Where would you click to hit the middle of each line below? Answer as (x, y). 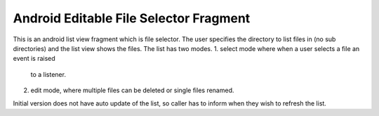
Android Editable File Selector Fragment (132, 18)
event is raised (34, 59)
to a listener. (48, 74)
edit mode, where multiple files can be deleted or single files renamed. (132, 90)
